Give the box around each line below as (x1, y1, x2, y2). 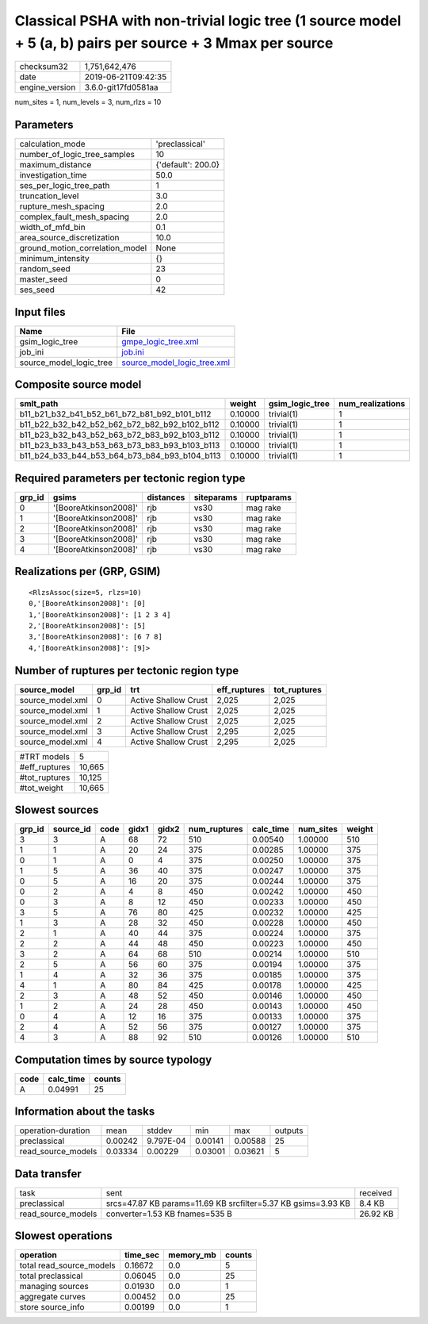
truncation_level (19, 190, 79, 201)
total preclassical (19, 1270, 83, 1281)
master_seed (19, 274, 67, 285)
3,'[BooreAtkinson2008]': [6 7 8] (29, 632, 162, 642)
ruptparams (246, 492, 292, 503)
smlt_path (19, 398, 59, 409)
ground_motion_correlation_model (19, 243, 147, 254)
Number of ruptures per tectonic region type (14, 663, 239, 677)
